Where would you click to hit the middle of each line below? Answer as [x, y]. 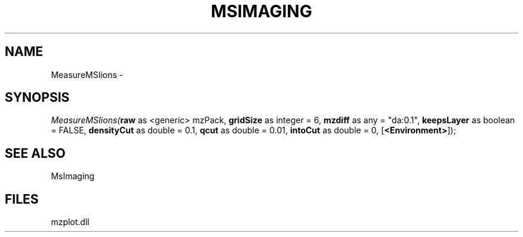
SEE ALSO [35, 153]
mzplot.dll [70, 222]
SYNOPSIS [37, 98]
